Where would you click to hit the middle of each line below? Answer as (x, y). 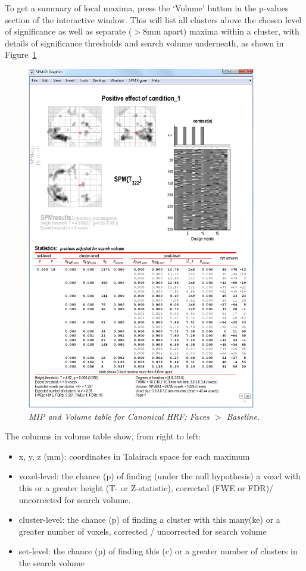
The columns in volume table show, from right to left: (103, 436)
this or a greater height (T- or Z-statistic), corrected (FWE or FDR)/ (146, 488)
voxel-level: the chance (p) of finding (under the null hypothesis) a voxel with (160, 476)
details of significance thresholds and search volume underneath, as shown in (144, 43)
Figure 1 (21, 54)
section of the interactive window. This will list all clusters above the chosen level (153, 19)
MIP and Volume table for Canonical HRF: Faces (119, 416)
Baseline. (243, 416)
